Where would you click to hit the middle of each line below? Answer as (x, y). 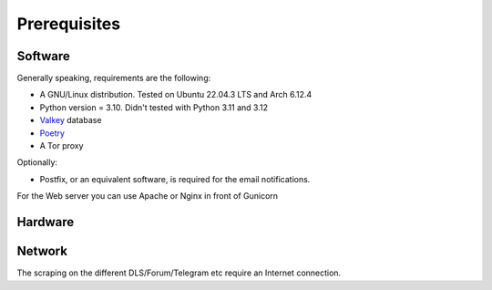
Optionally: (37, 162)
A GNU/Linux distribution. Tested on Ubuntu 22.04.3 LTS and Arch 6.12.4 (176, 95)
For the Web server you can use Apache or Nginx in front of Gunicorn (147, 196)
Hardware (46, 222)
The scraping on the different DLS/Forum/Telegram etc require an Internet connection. (179, 273)
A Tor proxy (61, 146)
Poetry (52, 133)
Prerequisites (69, 24)
